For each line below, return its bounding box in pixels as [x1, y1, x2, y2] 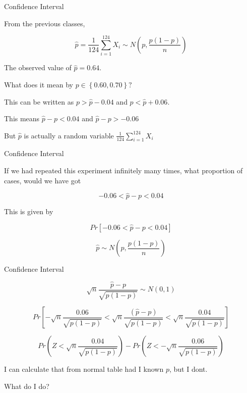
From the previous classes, [4, 18, 85, 28]
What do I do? [4, 380, 49, 391]
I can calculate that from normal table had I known [4, 364, 164, 374]
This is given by [4, 206, 53, 217]
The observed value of [4, 62, 72, 73]
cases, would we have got [4, 175, 81, 185]
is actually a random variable [24, 130, 114, 140]
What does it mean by [4, 79, 73, 89]
